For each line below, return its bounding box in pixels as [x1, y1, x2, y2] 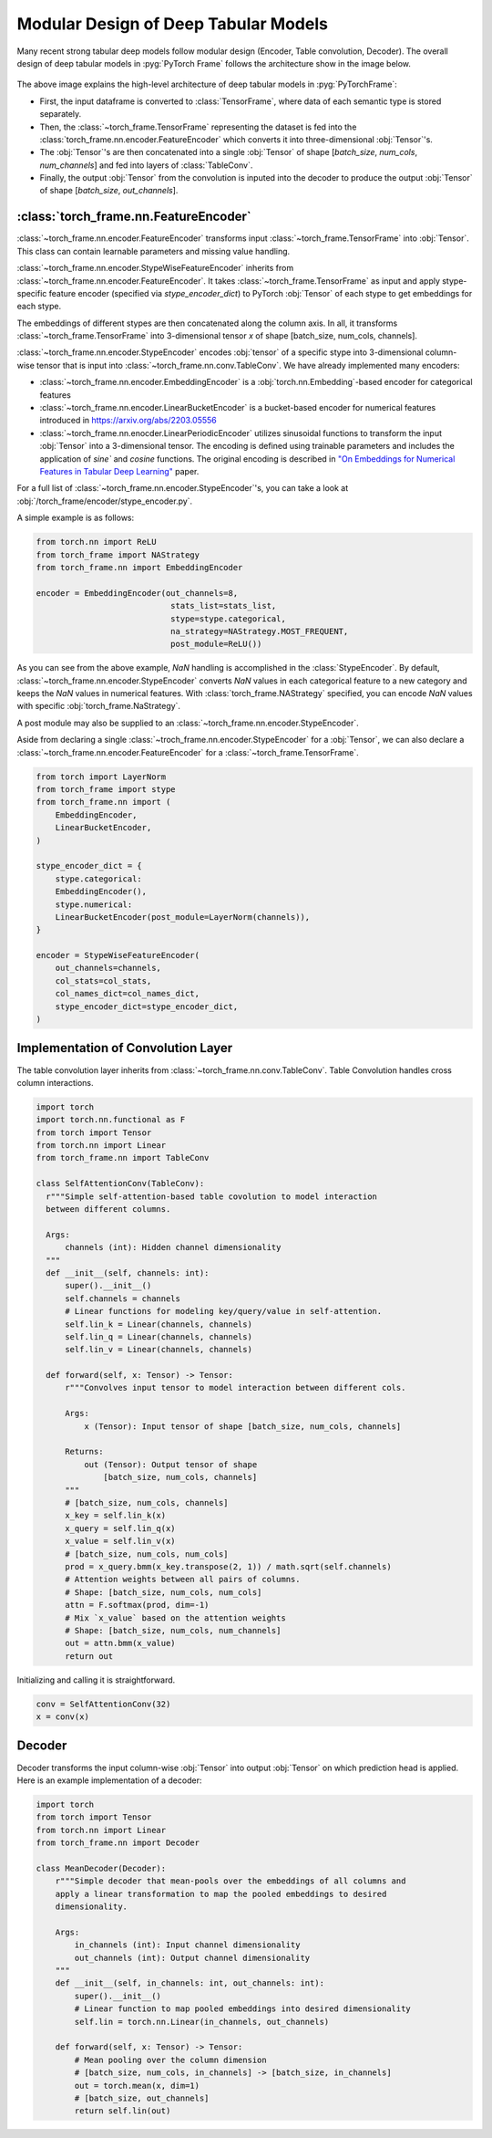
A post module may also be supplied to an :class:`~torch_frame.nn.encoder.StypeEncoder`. [16, 717, 359, 728]
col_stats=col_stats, [55, 975, 152, 986]
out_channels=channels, [55, 963, 161, 974]
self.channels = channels [65, 1293, 181, 1304]
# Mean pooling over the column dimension [74, 2054, 268, 2065]
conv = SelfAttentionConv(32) [36, 1698, 171, 1709]
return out [65, 1651, 114, 1661]
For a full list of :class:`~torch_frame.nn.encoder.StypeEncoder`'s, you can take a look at [16, 483, 349, 494]
